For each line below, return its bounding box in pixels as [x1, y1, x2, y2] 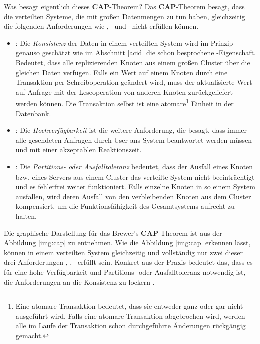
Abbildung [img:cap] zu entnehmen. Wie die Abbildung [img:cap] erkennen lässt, [4, 237, 251, 248]
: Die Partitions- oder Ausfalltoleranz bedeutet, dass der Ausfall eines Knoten [15, 161, 253, 171]
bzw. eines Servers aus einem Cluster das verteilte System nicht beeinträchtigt [15, 171, 255, 182]
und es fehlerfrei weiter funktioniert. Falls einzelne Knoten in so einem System [15, 181, 255, 192]
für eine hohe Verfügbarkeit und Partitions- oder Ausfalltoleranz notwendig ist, [4, 266, 246, 277]
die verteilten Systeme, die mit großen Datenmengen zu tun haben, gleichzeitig [4, 11, 245, 21]
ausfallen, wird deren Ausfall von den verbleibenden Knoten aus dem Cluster [15, 191, 251, 201]
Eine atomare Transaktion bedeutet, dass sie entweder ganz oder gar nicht [15, 301, 243, 311]
